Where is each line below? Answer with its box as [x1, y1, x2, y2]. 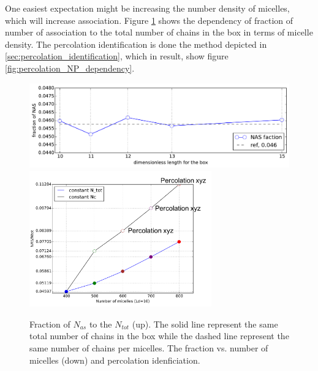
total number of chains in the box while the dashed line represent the [29, 329, 289, 342]
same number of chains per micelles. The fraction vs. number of [29, 342, 268, 354]
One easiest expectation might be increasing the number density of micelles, [5, 2, 290, 14]
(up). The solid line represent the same [132, 317, 278, 330]
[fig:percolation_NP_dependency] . [5, 61, 135, 74]
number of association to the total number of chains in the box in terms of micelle [5, 26, 313, 39]
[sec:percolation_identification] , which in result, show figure [5, 50, 229, 62]
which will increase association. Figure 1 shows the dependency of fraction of [5, 13, 293, 26]
